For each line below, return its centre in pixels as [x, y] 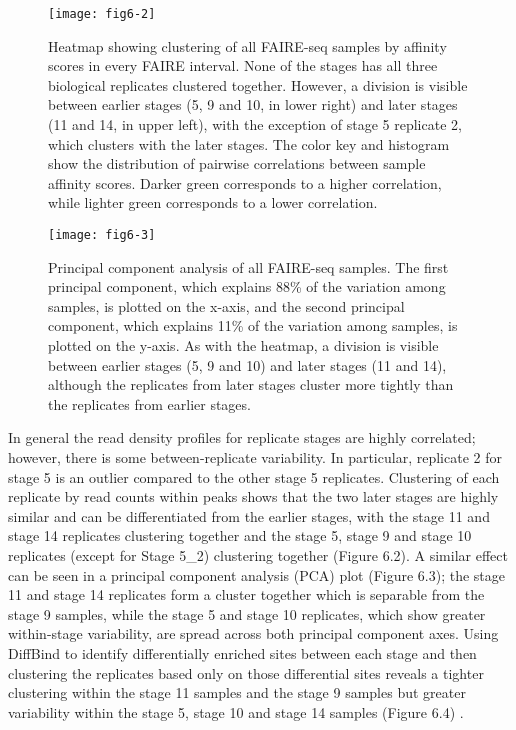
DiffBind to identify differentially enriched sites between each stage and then [242, 652]
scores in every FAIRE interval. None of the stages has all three [243, 65]
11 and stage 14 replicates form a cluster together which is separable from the [246, 594]
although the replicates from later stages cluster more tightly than [251, 384]
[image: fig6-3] [102, 235]
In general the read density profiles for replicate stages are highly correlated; [242, 437]
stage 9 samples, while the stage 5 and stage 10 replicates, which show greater [247, 613]
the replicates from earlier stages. [149, 403]
